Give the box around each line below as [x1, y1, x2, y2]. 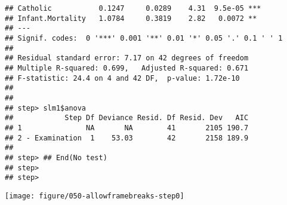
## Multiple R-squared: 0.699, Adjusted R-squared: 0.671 [5, 63, 249, 72]
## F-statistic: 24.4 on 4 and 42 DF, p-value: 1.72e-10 [5, 74, 240, 82]
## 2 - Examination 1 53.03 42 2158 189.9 [5, 133, 249, 142]
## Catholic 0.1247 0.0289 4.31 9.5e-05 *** [5, 4, 261, 13]
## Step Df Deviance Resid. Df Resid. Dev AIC [5, 114, 249, 123]
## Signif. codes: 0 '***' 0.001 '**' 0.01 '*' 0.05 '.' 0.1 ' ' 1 [5, 33, 283, 42]
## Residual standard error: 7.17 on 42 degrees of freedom [5, 54, 249, 63]
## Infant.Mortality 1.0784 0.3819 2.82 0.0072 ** [5, 14, 257, 23]
